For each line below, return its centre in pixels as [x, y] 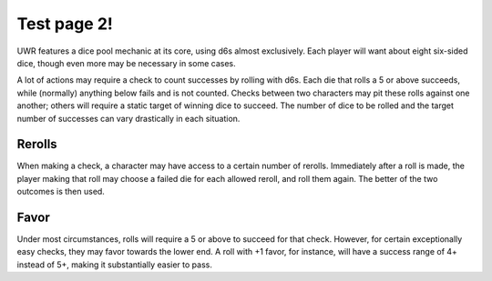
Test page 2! [65, 24]
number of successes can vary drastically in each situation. [128, 118]
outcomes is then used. [61, 192]
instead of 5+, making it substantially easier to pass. [115, 265]
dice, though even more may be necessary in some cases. [126, 63]
